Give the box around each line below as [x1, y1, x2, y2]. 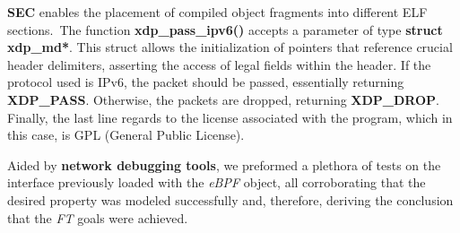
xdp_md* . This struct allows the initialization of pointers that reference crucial [7, 38, 453, 56]
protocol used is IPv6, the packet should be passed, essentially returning [7, 73, 404, 91]
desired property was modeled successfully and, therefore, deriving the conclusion [7, 190, 454, 209]
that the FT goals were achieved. [7, 208, 188, 227]
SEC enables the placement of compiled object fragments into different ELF [7, 3, 428, 21]
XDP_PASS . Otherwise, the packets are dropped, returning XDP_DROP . [7, 90, 439, 108]
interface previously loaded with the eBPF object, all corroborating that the [7, 173, 426, 192]
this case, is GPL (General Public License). [7, 125, 245, 144]
